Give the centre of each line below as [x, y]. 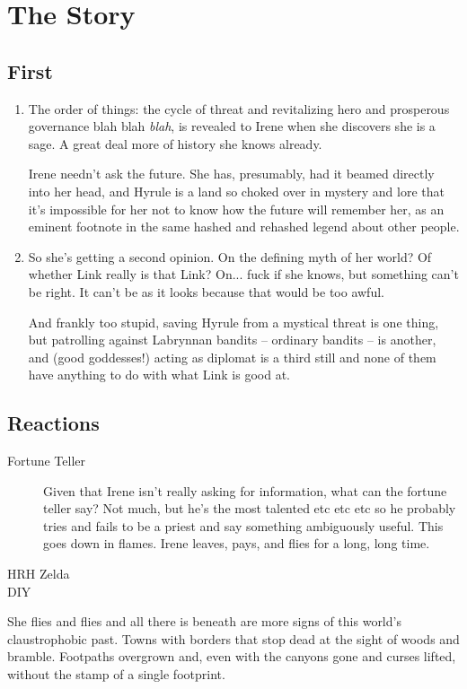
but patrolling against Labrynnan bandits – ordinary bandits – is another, [232, 340]
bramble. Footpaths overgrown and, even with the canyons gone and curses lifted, [232, 656]
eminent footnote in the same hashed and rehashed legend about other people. [244, 227]
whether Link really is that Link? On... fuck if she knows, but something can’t [243, 274]
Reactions [53, 423]
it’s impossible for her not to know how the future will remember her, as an [236, 209]
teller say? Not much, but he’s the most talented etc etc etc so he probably [250, 508]
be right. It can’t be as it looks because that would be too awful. [206, 291]
